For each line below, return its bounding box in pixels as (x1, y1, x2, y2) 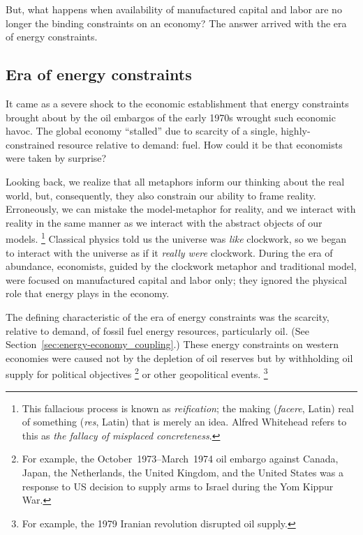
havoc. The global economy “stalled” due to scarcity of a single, (6, 123, 278, 138)
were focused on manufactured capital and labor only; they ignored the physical (6, 272, 347, 287)
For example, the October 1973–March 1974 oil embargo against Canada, (22, 451, 339, 466)
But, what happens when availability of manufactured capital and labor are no (6, 2, 342, 16)
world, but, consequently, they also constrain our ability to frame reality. (6, 188, 316, 202)
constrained (6, 137, 55, 151)
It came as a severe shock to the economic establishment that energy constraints (6, 96, 349, 110)
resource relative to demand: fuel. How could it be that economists (57, 137, 343, 151)
